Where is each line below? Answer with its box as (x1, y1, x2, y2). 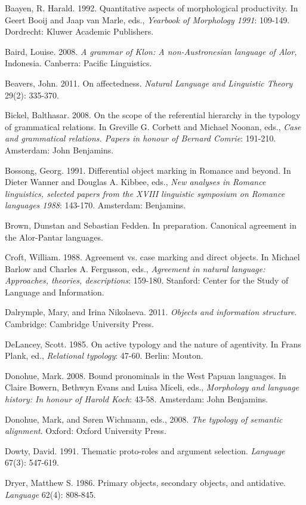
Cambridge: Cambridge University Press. (5, 318, 154, 330)
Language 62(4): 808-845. (5, 488, 96, 500)
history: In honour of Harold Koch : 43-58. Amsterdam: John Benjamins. (5, 393, 268, 405)
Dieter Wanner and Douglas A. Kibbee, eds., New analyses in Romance (5, 175, 266, 188)
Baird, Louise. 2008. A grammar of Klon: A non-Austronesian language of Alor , (5, 45, 297, 57)
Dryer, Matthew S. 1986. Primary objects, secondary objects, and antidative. (5, 476, 286, 488)
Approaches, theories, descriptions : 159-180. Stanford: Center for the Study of (5, 274, 289, 287)
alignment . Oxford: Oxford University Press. (5, 424, 166, 437)
